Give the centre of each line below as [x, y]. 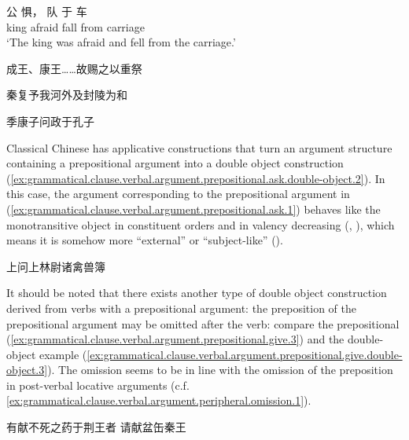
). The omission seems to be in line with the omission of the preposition [220, 370]
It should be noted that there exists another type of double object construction [197, 293]
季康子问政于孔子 [50, 121]
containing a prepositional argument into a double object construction [175, 163]
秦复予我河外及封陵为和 [67, 95]
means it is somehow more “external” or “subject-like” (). [145, 240]
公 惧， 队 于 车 [47, 11]
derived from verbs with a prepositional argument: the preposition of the [182, 308]
